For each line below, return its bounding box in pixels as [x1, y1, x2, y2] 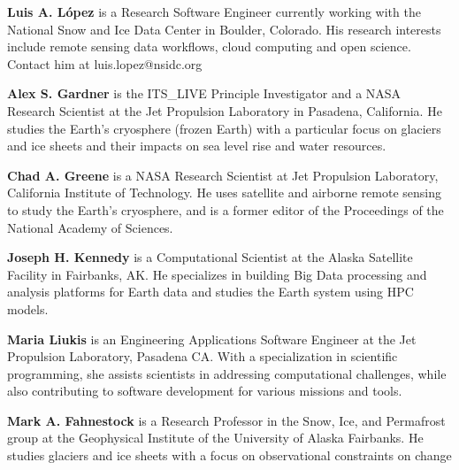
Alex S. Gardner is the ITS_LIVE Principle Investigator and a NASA [7, 84, 402, 103]
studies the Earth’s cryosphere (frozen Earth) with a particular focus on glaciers [7, 119, 441, 137]
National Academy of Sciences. [7, 218, 173, 236]
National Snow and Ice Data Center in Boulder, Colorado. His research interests [7, 19, 441, 38]
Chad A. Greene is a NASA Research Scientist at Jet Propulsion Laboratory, [7, 166, 439, 184]
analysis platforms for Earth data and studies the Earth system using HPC [7, 282, 414, 301]
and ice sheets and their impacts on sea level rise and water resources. [7, 136, 386, 155]
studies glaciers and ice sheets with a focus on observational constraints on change [7, 446, 452, 465]
